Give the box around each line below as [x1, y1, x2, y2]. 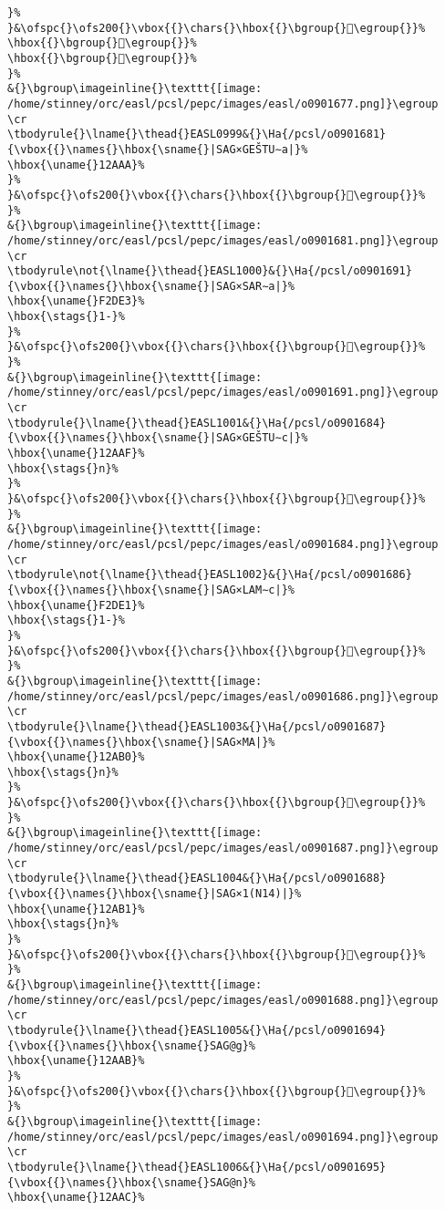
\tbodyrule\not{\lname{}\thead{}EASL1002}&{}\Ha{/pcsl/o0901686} [7, 568, 412, 582]
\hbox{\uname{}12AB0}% [7, 750, 145, 764]
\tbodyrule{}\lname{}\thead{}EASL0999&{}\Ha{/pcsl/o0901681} [7, 128, 387, 141]
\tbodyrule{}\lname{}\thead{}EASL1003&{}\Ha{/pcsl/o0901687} [7, 719, 387, 733]
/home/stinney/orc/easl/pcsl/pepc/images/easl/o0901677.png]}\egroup [7, 97, 439, 110]
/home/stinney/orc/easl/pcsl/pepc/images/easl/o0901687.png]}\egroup [7, 842, 439, 855]
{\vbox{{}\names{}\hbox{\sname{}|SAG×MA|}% [7, 735, 275, 749]
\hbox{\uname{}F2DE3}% [7, 295, 145, 308]
